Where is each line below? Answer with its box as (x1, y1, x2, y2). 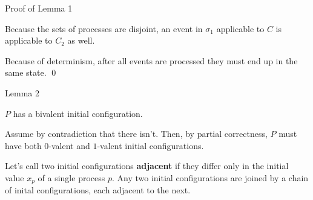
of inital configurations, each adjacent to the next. (5, 184, 191, 196)
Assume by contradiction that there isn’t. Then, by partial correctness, (5, 127, 268, 140)
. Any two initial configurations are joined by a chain (111, 171, 309, 184)
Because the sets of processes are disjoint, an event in (5, 22, 203, 35)
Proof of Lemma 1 (5, 2, 73, 14)
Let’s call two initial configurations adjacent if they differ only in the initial (5, 159, 289, 172)
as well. (67, 34, 95, 47)
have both (5, 139, 42, 152)
